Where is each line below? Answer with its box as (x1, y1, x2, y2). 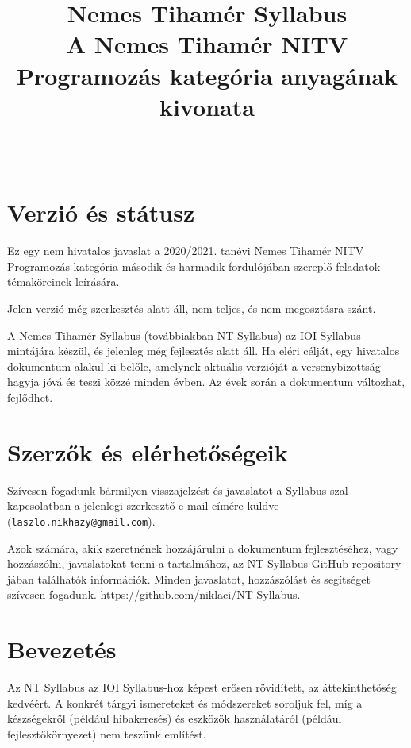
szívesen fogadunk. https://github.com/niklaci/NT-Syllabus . (7, 586, 301, 603)
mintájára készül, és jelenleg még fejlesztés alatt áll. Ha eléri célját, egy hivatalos (7, 342, 400, 359)
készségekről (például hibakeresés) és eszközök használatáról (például (7, 710, 342, 727)
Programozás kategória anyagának (16, 59, 398, 91)
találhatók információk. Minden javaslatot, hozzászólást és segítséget (37, 570, 371, 587)
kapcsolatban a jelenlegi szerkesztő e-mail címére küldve (7, 497, 279, 514)
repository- (351, 555, 405, 572)
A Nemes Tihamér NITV (66, 28, 348, 60)
